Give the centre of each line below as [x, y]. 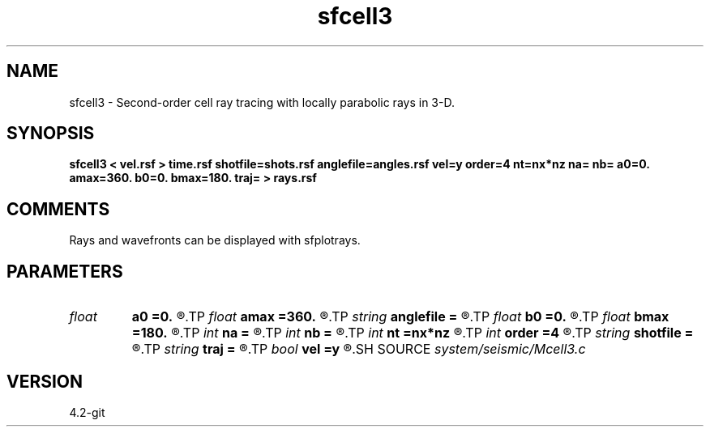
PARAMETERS [65, 271]
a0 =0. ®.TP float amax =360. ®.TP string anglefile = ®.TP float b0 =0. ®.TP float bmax [400, 317]
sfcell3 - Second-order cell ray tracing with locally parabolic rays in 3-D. [262, 102]
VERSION [45, 381]
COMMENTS [58, 209]
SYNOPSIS [51, 134]
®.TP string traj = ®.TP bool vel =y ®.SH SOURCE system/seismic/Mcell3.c [359, 349]
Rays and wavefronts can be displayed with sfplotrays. [215, 240]
